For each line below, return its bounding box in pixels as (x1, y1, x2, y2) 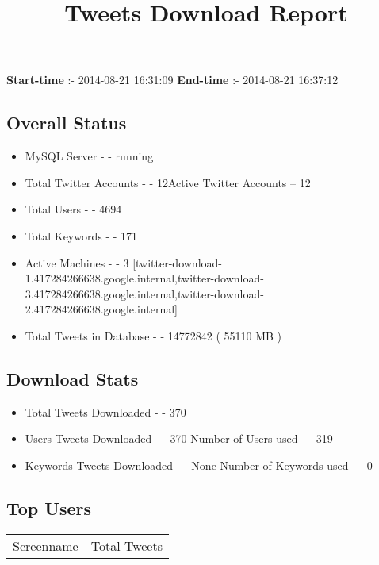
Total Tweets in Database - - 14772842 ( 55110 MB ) (25, 327, 282, 344)
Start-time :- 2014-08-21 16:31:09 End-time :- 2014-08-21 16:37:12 (6, 71, 339, 88)
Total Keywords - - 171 (25, 227, 138, 244)
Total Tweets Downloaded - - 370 (25, 403, 186, 420)
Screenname (13, 536, 78, 555)
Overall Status (6, 110, 127, 135)
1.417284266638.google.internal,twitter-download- (25, 270, 264, 286)
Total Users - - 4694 (25, 201, 122, 217)
